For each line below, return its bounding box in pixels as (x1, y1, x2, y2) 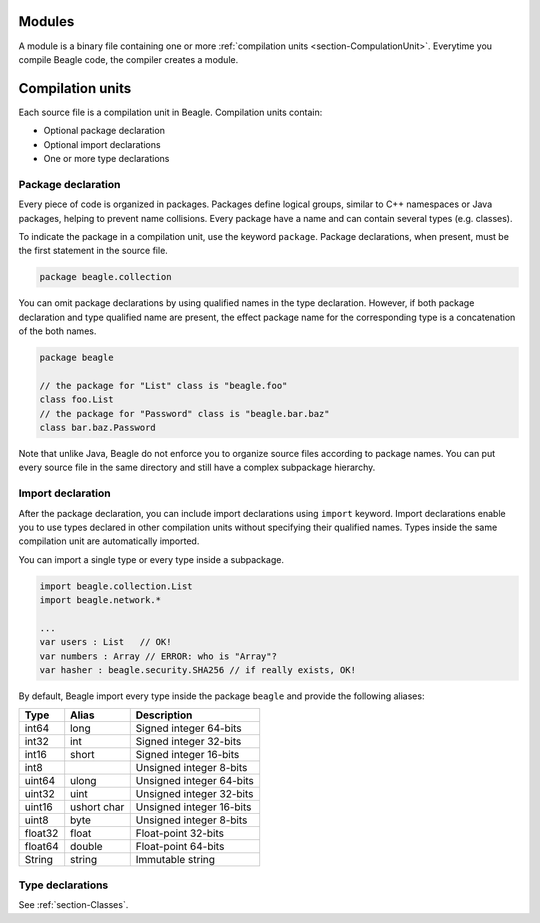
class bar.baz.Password (39, 421, 157, 433)
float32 (24, 826, 59, 840)
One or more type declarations (43, 152, 170, 164)
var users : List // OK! (39, 636, 172, 648)
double (70, 840, 104, 854)
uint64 (24, 774, 56, 788)
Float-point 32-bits (135, 826, 225, 840)
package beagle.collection (39, 271, 172, 283)
